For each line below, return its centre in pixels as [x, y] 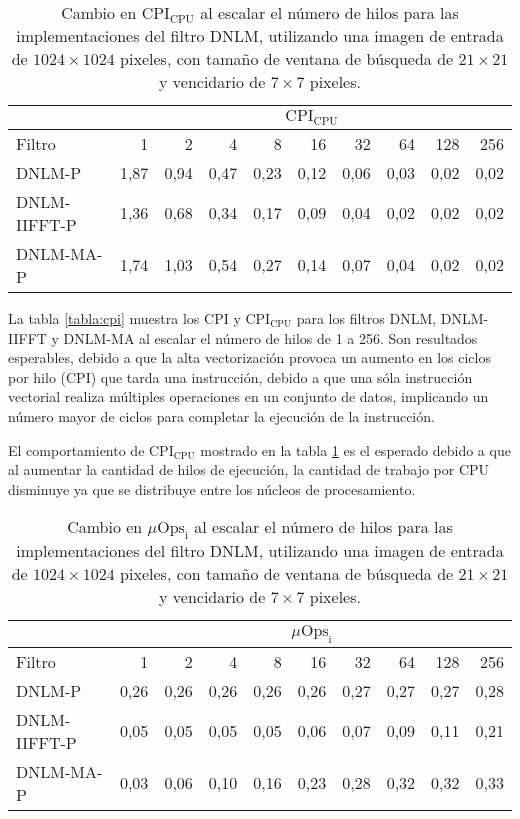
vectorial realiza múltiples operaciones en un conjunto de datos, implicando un [248, 396]
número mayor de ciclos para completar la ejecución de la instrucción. [221, 415]
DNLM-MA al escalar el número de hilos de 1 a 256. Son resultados [270, 337]
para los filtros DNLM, [366, 317]
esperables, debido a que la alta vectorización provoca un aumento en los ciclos [249, 357]
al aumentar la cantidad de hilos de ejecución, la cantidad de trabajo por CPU [249, 469]
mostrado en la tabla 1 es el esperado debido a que [355, 449]
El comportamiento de [76, 449]
